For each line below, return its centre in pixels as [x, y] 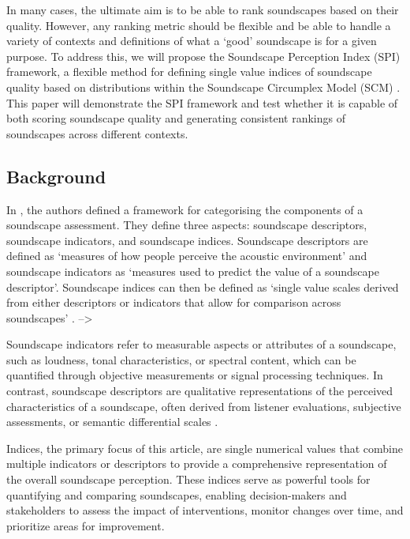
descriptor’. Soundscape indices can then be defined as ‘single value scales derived [203, 286]
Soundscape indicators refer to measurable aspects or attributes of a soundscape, [201, 344]
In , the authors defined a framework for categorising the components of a [185, 209]
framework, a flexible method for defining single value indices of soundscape [189, 72]
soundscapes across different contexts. [97, 133]
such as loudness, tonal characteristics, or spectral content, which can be [181, 359]
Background [56, 176]
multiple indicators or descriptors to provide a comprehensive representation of [197, 464]
